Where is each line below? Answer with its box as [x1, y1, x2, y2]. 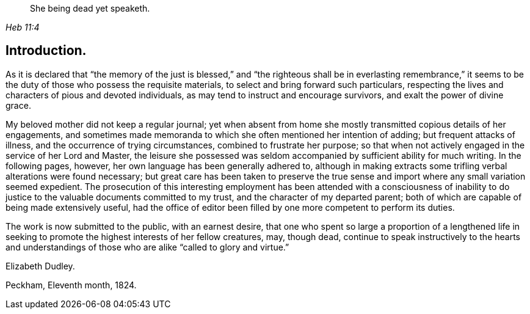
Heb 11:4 [5, 22, 40, 32]
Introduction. [5, 43, 87, 59]
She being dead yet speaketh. [30, 3, 150, 13]
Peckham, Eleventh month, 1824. [5, 279, 137, 290]
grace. [5, 100, 31, 111]
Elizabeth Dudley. [5, 260, 75, 271]
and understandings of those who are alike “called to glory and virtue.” [5, 241, 289, 252]
